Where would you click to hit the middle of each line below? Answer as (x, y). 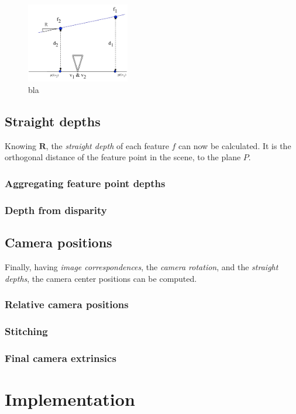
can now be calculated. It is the (235, 145)
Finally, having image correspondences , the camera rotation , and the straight (142, 266)
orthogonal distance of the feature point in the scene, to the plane (123, 157)
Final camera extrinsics (61, 358)
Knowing (21, 145)
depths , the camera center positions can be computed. (101, 278)
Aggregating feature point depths (85, 183)
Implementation (70, 399)
